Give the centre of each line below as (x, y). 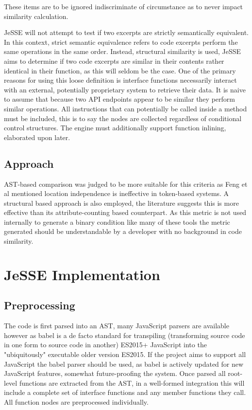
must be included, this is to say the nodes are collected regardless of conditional (123, 118)
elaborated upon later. (37, 137)
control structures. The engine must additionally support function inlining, (115, 128)
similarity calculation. (36, 16)
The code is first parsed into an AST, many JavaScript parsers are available (117, 326)
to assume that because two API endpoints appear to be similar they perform (119, 99)
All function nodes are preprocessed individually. (76, 402)
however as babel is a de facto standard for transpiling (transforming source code (125, 335)
